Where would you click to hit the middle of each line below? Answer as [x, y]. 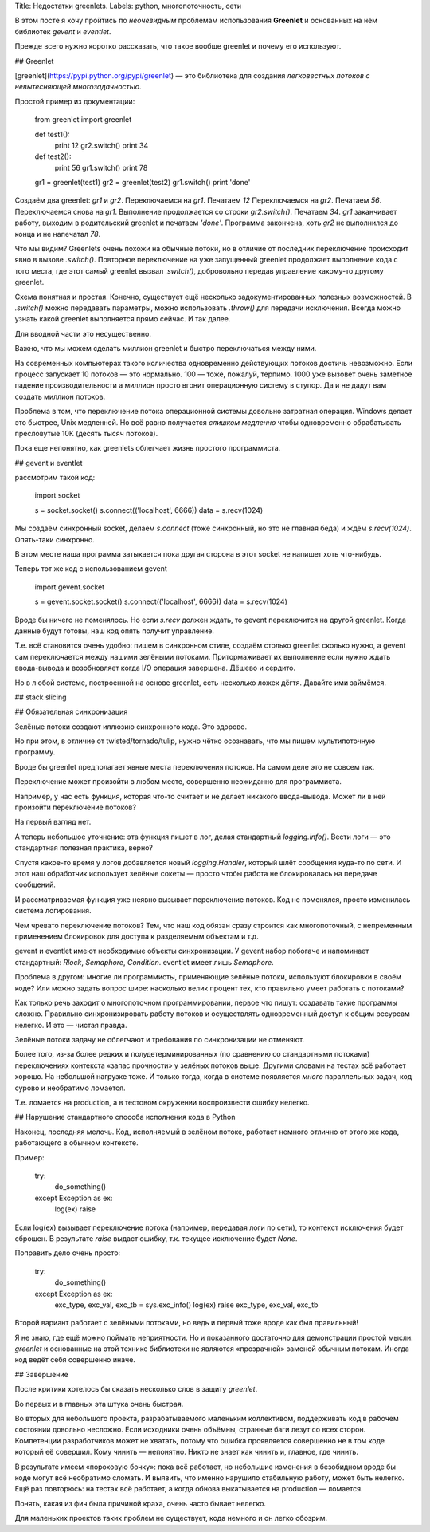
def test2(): [53, 156]
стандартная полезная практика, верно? [84, 848]
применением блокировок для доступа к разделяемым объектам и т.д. [137, 936]
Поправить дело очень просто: [68, 1253]
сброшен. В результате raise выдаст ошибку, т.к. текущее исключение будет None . [156, 1238]
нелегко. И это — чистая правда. [71, 1025]
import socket [57, 495]
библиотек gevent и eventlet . [63, 31]
